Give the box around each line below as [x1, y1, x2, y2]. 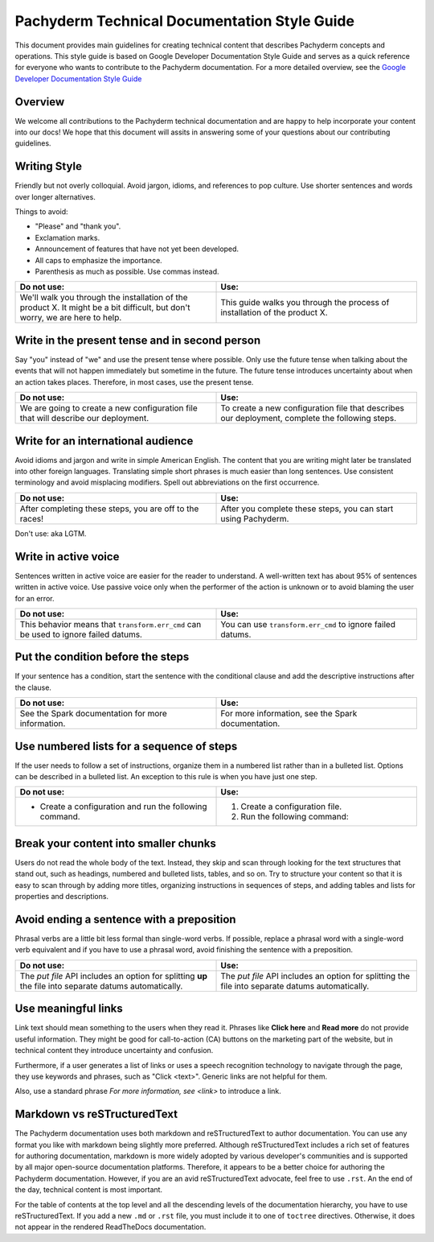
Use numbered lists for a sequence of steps [14, 739, 238, 753]
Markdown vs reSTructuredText [14, 1108, 178, 1121]
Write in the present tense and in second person [14, 333, 261, 347]
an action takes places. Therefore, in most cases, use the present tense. [14, 377, 254, 386]
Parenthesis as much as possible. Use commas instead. [35, 266, 220, 277]
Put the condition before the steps [14, 650, 190, 664]
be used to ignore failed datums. [19, 629, 142, 640]
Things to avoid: [14, 207, 68, 217]
